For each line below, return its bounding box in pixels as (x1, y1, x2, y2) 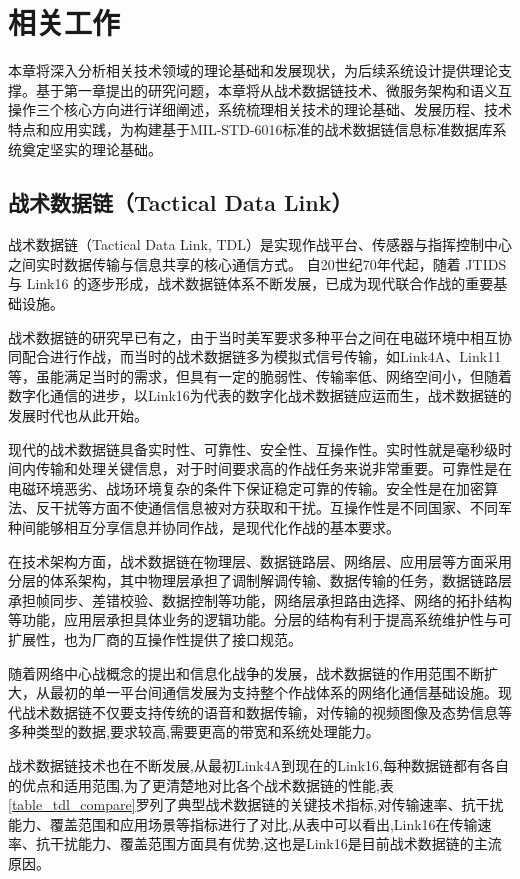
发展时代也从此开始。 (8, 405, 148, 426)
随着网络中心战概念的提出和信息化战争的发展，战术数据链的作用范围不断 (8, 662, 484, 683)
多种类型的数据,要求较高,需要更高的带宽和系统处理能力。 (8, 721, 380, 742)
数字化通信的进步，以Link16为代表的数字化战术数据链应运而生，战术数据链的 (8, 385, 512, 406)
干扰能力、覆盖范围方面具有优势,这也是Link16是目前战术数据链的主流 (49, 833, 502, 854)
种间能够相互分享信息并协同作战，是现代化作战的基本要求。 (8, 517, 400, 538)
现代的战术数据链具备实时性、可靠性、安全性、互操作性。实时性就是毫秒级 (8, 438, 498, 459)
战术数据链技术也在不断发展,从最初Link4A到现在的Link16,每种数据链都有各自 (8, 754, 509, 775)
